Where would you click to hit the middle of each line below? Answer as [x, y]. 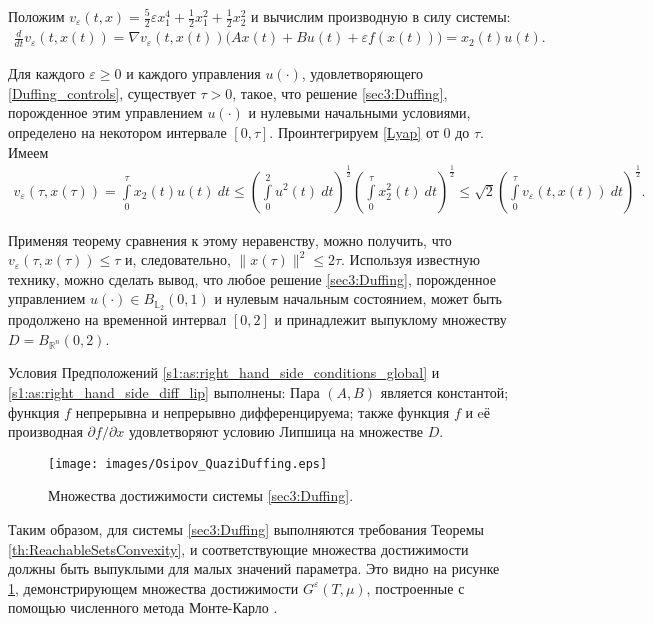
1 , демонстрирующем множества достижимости [153, 587]
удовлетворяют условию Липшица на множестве [276, 431]
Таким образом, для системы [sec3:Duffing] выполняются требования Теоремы [246, 529]
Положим [36, 16]
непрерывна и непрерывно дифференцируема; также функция [262, 411]
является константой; [444, 391]
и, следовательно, [178, 259]
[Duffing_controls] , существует [102, 92]
